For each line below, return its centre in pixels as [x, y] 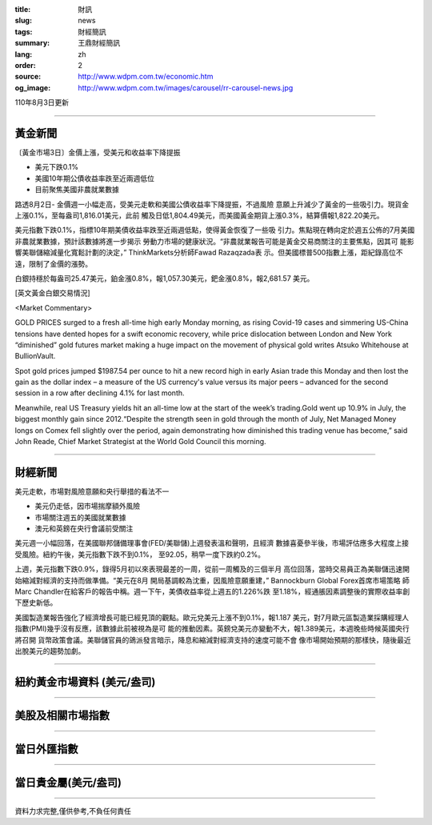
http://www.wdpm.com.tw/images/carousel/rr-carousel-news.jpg [186, 87]
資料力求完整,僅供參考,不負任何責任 [73, 811]
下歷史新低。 [36, 603]
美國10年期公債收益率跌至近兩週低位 [95, 178]
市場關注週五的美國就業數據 [80, 517]
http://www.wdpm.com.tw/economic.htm [146, 77]
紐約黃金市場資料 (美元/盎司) [85, 681]
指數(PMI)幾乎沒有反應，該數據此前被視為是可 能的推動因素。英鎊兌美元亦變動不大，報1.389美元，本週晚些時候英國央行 [212, 629]
